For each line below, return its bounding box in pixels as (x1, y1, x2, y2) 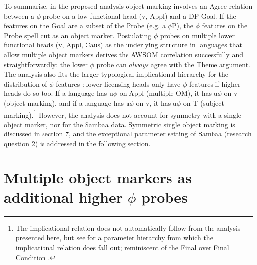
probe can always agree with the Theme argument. (96, 59, 250, 69)
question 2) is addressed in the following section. (4, 138, 151, 148)
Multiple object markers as (4, 167, 192, 187)
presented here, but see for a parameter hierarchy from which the (15, 232, 213, 243)
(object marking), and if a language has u (4, 97, 130, 108)
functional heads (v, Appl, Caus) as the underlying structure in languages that (4, 40, 243, 50)
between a (4, 10, 35, 21)
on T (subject (183, 97, 224, 108)
